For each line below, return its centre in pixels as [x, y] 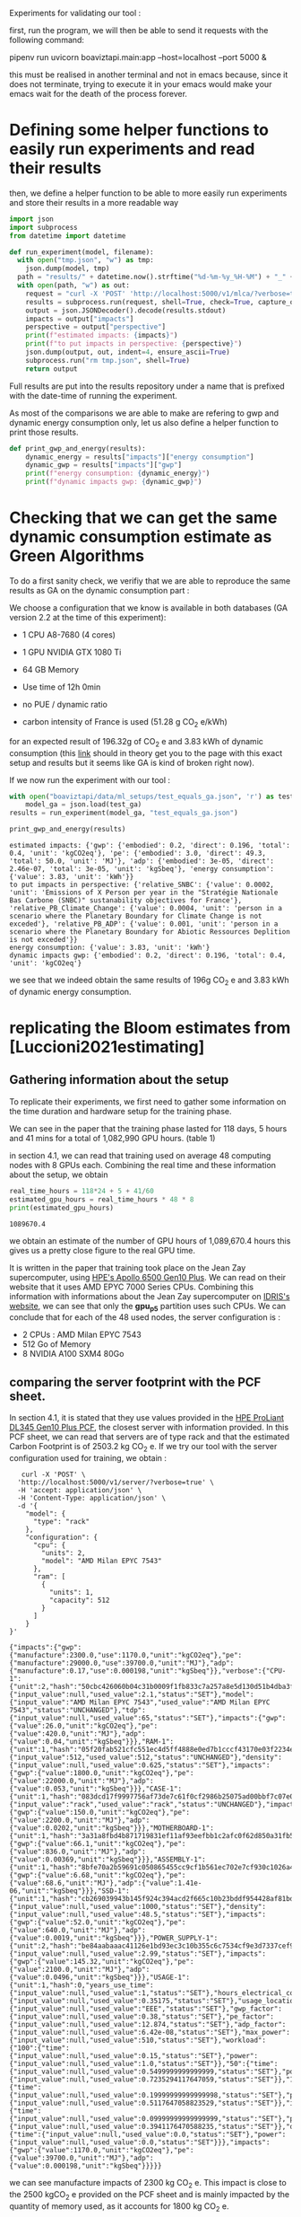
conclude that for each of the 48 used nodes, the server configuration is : [145, 1317]
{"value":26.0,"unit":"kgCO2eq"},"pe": [84, 1726]
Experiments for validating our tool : [75, 13]
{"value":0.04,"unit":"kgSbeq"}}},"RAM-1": [92, 1741]
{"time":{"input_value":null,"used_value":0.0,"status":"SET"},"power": [148, 2134]
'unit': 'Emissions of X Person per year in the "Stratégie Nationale [144, 893]
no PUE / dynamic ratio [64, 704]
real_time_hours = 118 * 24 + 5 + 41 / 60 [82, 1191]
